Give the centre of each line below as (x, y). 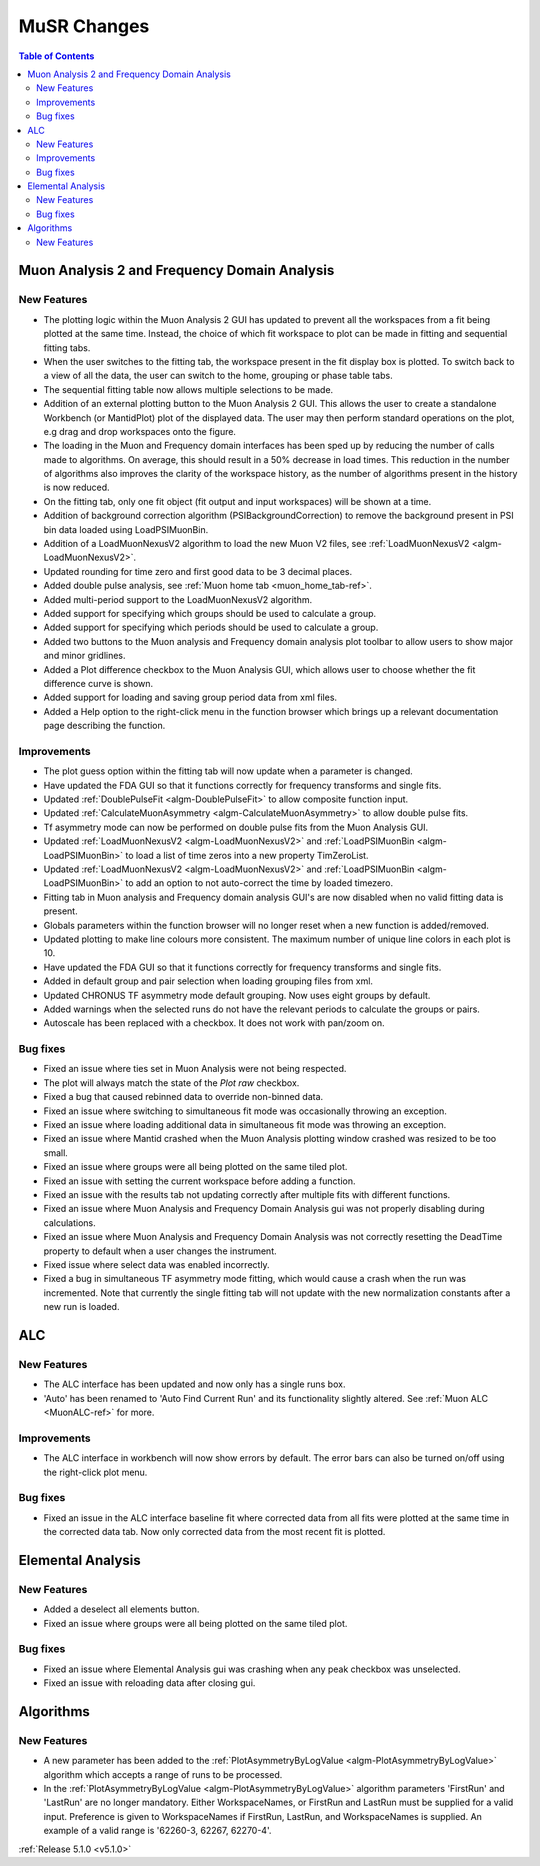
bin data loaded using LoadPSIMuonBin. (126, 529)
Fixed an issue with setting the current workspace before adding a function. (199, 1181)
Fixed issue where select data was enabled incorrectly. (156, 1264)
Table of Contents (56, 56)
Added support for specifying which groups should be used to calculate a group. (210, 613)
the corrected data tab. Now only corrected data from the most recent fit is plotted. (214, 1532)
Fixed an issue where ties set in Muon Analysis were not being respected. (195, 1069)
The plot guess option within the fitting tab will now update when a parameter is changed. (228, 771)
